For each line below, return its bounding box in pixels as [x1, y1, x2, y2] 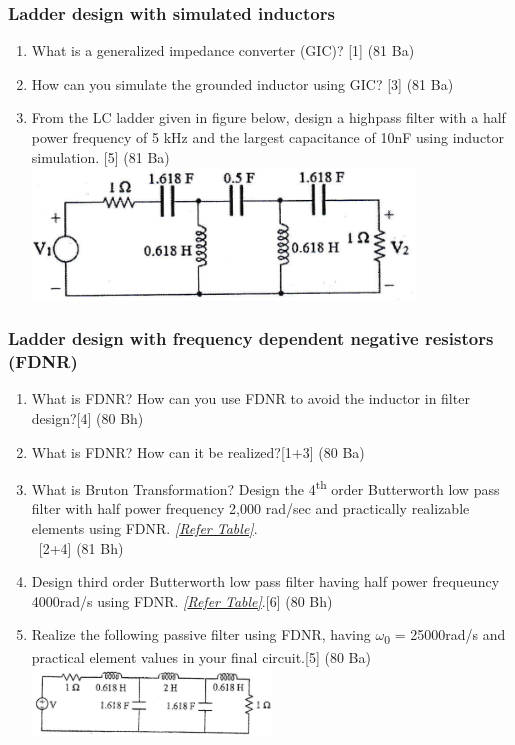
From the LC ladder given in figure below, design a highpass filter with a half [31, 107, 506, 128]
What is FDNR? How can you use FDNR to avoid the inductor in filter [31, 388, 470, 409]
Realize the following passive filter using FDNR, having [31, 624, 371, 645]
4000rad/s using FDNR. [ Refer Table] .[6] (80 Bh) [31, 590, 333, 611]
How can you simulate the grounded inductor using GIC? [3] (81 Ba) [31, 73, 454, 94]
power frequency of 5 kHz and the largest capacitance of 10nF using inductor [31, 127, 505, 147]
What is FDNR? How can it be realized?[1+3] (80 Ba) [31, 441, 365, 462]
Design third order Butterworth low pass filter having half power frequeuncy [31, 571, 500, 592]
